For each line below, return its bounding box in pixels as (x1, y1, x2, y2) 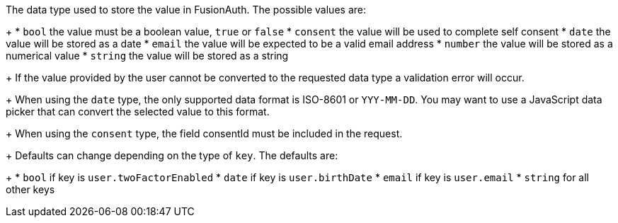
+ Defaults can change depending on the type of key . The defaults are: (6, 149, 338, 161)
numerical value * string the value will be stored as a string (6, 50, 289, 62)
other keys (6, 183, 55, 195)
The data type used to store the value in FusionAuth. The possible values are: (6, 4, 366, 16)
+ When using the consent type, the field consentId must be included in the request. (6, 127, 403, 139)
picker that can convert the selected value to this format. (6, 105, 270, 118)
